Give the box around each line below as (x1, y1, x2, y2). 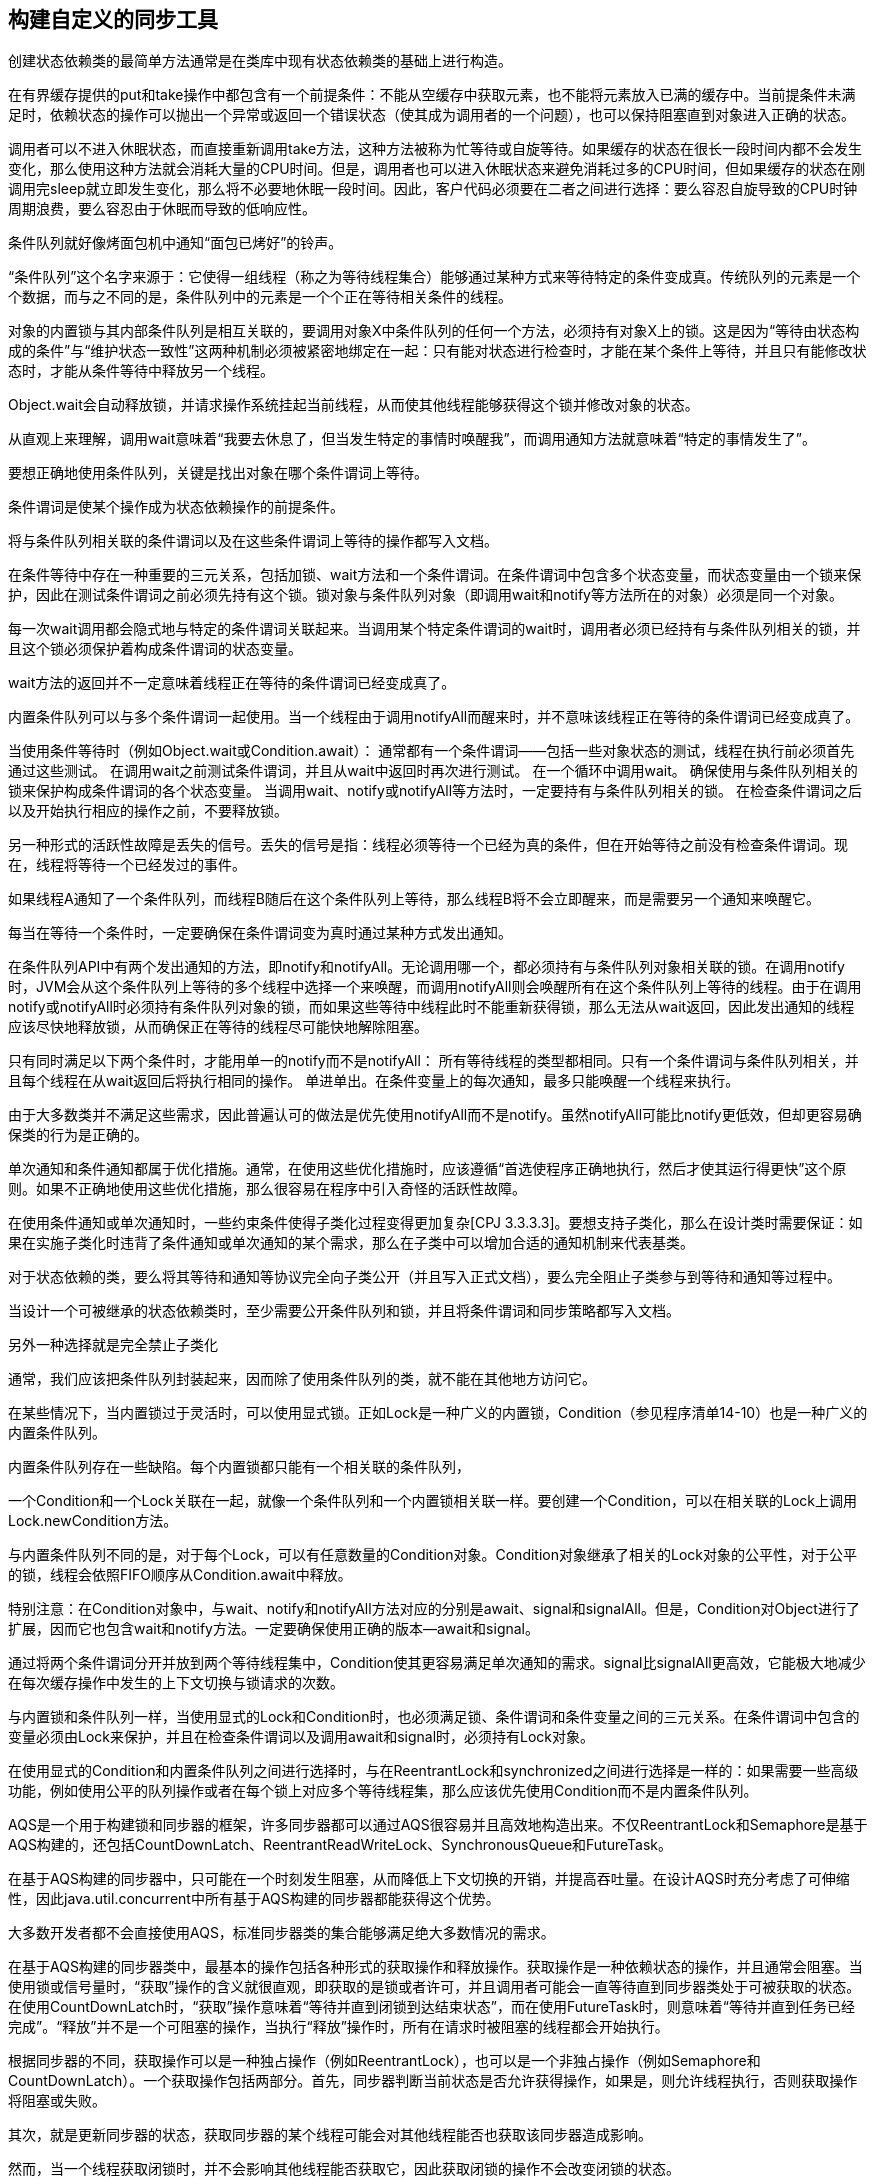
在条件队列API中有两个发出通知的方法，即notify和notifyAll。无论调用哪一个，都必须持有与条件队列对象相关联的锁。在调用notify (8, 958, 845, 976)
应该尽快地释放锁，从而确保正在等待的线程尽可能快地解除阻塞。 (8, 1018, 428, 1036)
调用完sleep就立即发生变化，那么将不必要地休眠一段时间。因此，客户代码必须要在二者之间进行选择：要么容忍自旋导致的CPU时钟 (8, 180, 858, 198)
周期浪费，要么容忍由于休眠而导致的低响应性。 (8, 200, 316, 218)
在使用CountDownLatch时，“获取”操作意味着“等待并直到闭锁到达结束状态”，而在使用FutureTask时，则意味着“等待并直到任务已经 (8, 1998, 856, 2016)
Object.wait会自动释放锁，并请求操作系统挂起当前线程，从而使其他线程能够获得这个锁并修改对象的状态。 (8, 396, 699, 414)
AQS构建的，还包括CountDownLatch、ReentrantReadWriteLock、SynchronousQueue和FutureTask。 (8, 1836, 673, 1854)
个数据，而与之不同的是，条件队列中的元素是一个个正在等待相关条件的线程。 (8, 288, 512, 306)
